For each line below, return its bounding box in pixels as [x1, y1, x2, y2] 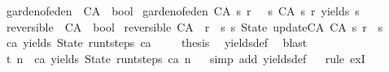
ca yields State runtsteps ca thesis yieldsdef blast [6, 34, 308, 51]
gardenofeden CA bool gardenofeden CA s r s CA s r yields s [6, 2, 360, 19]
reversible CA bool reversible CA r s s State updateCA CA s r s [6, 18, 383, 35]
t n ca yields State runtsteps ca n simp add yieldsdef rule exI [6, 49, 365, 66]
